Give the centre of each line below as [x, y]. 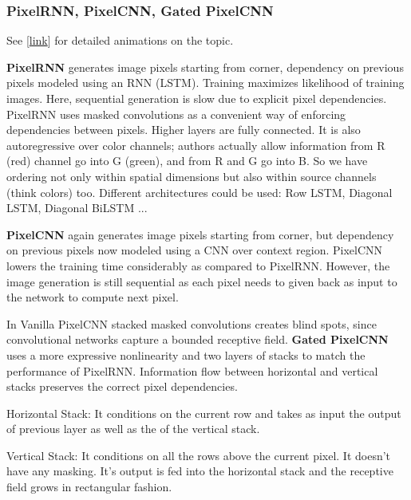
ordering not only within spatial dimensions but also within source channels [192, 176]
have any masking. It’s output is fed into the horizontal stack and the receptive [200, 471]
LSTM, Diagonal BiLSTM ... [77, 208]
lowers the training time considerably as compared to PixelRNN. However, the [198, 265]
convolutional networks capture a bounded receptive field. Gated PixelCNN [198, 339]
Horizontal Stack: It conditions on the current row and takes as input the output [204, 413]
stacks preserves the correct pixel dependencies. [122, 386]
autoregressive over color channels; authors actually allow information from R [196, 145]
